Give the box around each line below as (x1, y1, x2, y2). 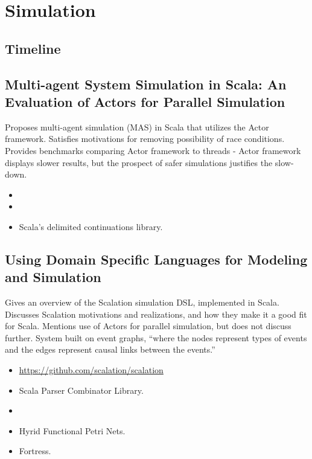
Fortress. (19, 445, 51, 457)
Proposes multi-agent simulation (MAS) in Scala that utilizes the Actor (5, 120, 269, 133)
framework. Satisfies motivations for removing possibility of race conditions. (5, 132, 285, 145)
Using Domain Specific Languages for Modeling (5, 249, 308, 268)
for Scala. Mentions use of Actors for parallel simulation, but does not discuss (5, 319, 291, 332)
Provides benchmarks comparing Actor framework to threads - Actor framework (5, 144, 301, 156)
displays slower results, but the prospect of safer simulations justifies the (5, 156, 273, 169)
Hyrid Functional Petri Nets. (19, 424, 126, 437)
